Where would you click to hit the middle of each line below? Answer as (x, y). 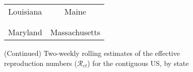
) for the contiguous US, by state (138, 63)
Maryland (25, 32)
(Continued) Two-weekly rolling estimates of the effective (92, 53)
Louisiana (25, 11)
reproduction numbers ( (41, 63)
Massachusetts (75, 32)
